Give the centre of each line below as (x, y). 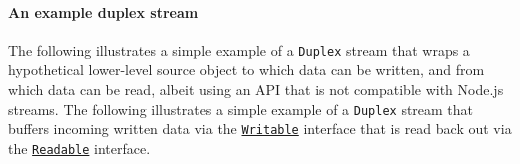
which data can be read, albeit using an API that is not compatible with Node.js (256, 89)
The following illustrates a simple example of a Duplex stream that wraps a (239, 49)
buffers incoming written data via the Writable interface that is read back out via (260, 128)
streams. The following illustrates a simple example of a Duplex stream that (241, 108)
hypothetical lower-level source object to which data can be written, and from (246, 69)
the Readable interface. (79, 147)
